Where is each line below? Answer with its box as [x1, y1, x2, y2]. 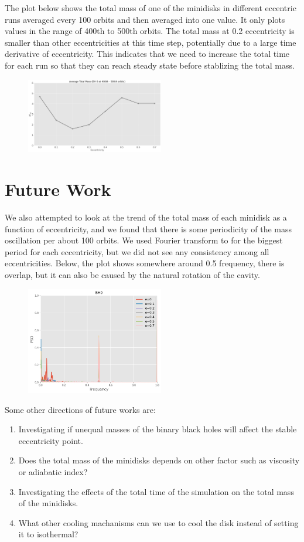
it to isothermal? [18, 528, 78, 540]
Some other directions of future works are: [5, 403, 156, 415]
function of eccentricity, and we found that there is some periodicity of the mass [5, 222, 292, 235]
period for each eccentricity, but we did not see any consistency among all [5, 245, 269, 258]
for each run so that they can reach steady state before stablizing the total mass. [5, 59, 295, 71]
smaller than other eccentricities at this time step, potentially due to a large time [5, 36, 296, 48]
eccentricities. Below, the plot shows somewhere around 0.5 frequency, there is [5, 257, 285, 269]
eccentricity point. [18, 434, 83, 446]
